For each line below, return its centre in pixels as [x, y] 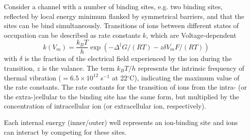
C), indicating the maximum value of [184, 77]
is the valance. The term [78, 68]
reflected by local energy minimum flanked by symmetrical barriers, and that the [124, 16]
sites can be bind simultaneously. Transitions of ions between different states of [121, 25]
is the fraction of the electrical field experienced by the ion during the [128, 58]
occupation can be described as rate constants [72, 35]
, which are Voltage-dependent [191, 35]
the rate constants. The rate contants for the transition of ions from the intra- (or [125, 87]
